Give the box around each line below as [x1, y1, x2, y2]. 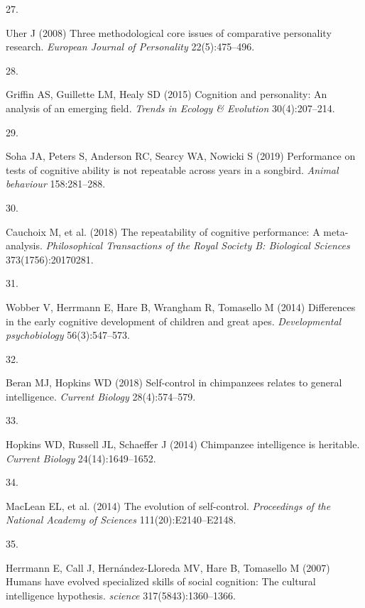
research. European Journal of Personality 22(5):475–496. [6, 39, 255, 54]
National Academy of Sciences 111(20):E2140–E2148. [6, 512, 236, 527]
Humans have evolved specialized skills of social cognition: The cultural [6, 574, 316, 589]
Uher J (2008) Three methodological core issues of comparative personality [6, 25, 332, 40]
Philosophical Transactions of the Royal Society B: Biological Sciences [45, 238, 350, 253]
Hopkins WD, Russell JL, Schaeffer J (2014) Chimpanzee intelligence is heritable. [6, 437, 360, 452]
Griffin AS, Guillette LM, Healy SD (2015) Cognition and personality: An [6, 87, 327, 102]
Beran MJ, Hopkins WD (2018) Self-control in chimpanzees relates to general [6, 375, 342, 390]
